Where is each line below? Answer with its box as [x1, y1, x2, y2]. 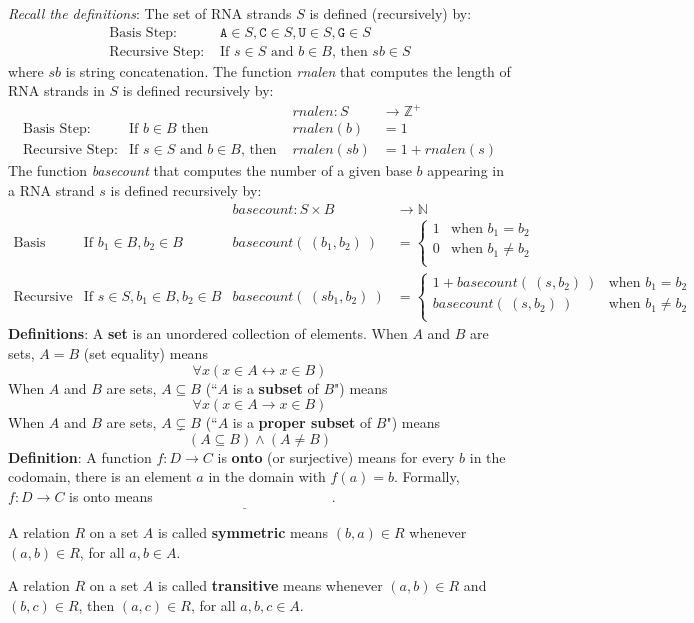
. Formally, [393, 466, 460, 487]
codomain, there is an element [8, 466, 192, 487]
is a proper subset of [232, 412, 372, 433]
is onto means [69, 485, 153, 506]
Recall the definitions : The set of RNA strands [8, 3, 292, 23]
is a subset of [232, 377, 319, 398]
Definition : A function [8, 446, 152, 467]
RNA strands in [8, 80, 105, 101]
